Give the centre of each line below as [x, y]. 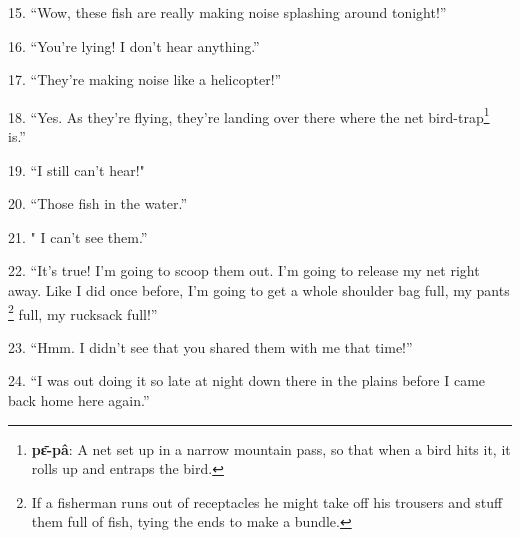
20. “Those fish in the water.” [98, 203]
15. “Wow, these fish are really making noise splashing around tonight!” [227, 12]
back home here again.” [79, 400]
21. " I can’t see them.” [78, 236]
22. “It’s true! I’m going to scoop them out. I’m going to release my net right [244, 270]
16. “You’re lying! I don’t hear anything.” [134, 45]
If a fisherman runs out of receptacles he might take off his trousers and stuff [267, 501]
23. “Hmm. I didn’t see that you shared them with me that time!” [210, 346]
